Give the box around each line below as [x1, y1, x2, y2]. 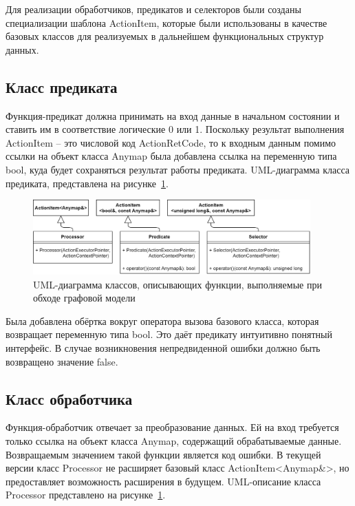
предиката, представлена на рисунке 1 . [6, 176, 169, 190]
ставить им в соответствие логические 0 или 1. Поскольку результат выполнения [6, 122, 345, 136]
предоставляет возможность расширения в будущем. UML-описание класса [6, 474, 321, 488]
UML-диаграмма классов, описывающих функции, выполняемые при [33, 277, 322, 291]
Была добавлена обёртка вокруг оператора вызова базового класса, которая [6, 313, 319, 328]
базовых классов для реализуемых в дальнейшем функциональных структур [6, 29, 324, 43]
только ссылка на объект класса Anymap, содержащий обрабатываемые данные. [6, 434, 342, 448]
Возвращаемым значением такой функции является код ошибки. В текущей [6, 447, 321, 461]
